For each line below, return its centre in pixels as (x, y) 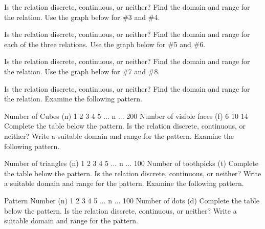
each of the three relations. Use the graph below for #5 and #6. (105, 44)
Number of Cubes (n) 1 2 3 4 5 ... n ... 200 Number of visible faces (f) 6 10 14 (126, 116)
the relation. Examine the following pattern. (73, 99)
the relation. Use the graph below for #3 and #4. (82, 17)
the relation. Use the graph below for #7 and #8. (82, 71)
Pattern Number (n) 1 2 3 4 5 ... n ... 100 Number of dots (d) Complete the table (132, 200)
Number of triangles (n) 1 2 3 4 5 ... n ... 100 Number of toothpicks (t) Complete (131, 163)
